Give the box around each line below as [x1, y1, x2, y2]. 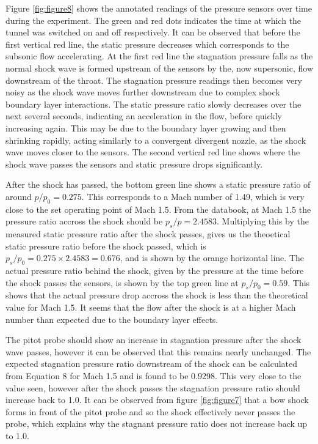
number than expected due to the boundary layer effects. [5, 313, 219, 325]
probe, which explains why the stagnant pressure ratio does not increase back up [5, 417, 308, 430]
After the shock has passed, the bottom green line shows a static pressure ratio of [5, 178, 311, 191]
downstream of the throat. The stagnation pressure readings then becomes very [5, 73, 303, 86]
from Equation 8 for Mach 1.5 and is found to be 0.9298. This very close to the [5, 369, 302, 382]
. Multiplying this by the [216, 215, 309, 228]
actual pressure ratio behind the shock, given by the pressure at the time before [5, 264, 304, 277]
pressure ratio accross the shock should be [5, 215, 163, 228]
